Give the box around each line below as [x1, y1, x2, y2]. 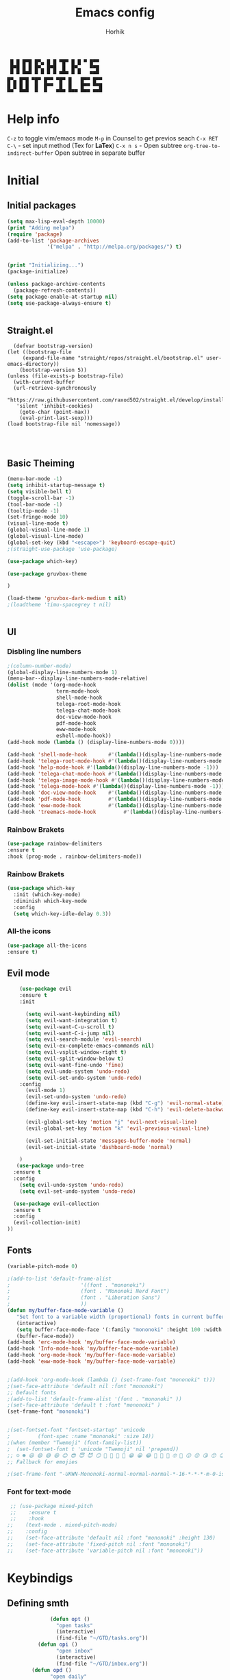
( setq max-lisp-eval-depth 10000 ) [7, 218, 106, 225]
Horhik [105, 27, 125, 36]
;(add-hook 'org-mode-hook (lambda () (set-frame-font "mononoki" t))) [7, 1376, 216, 1383]
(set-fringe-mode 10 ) [7, 514, 69, 521]
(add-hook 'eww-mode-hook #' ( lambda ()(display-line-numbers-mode [7, 802, 222, 809]
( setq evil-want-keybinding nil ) [25, 1011, 121, 1017]
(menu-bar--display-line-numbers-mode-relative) [7, 675, 149, 682]
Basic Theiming [7, 457, 75, 469]
